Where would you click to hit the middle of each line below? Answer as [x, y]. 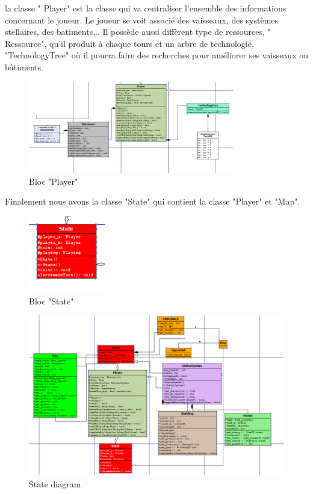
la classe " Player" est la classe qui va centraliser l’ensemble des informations [146, 8]
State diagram [55, 483]
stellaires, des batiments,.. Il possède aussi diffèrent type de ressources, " [138, 32]
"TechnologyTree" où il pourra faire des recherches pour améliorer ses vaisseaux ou [156, 55]
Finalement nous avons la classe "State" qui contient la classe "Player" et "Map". [153, 201]
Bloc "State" [51, 301]
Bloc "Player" [54, 181]
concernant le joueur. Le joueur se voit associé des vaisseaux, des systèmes [142, 20]
